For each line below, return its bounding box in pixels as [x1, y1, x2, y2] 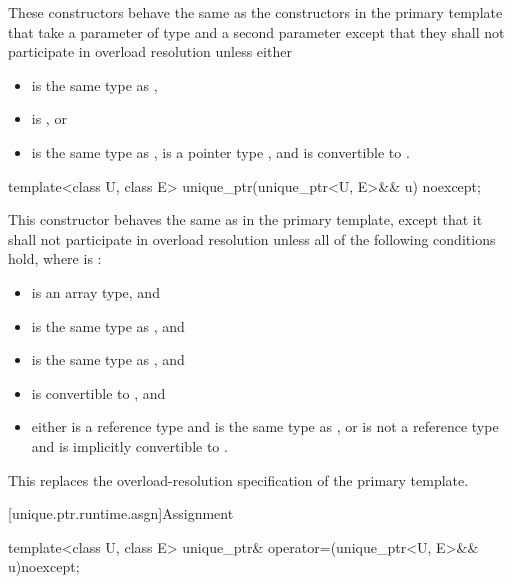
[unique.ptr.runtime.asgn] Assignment [8, 503, 234, 524]
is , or [31, 108, 67, 129]
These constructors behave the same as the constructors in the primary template [8, 2, 503, 22]
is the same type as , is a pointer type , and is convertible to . [31, 141, 410, 162]
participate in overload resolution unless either [8, 41, 292, 62]
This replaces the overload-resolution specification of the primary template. [8, 469, 469, 490]
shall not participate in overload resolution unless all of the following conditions [8, 228, 496, 249]
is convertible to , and [31, 382, 166, 403]
